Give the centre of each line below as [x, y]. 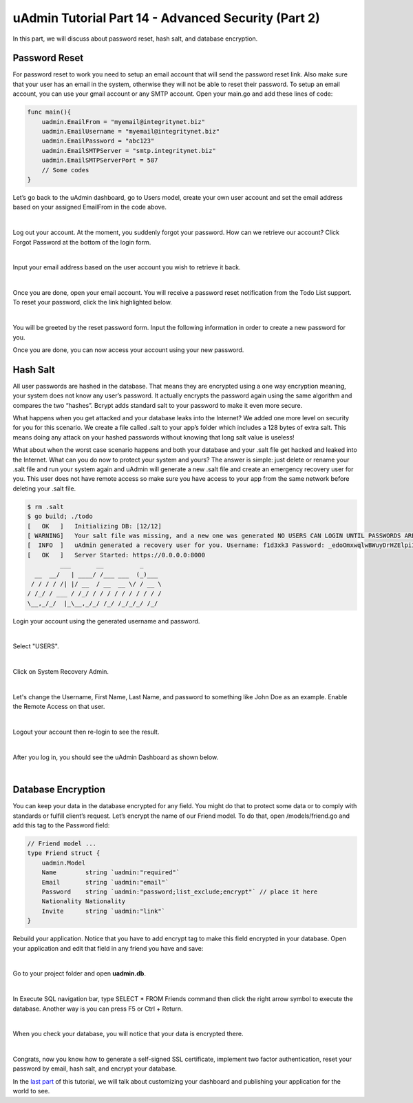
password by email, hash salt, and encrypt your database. [95, 1069]
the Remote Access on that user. [59, 707]
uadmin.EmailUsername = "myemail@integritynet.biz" [131, 131]
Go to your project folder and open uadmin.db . [79, 973]
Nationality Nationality [84, 901]
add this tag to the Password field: [61, 825]
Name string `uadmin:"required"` [111, 873]
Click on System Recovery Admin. [61, 672]
